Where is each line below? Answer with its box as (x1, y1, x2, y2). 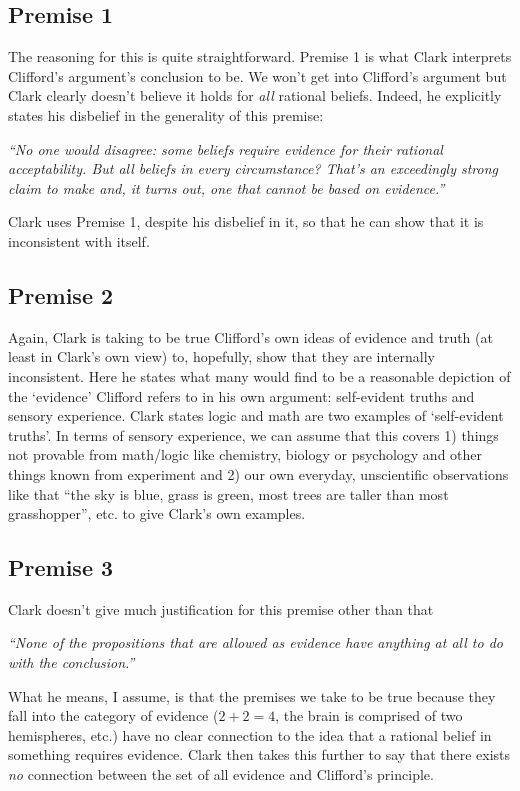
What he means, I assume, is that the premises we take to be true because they (8, 685, 496, 706)
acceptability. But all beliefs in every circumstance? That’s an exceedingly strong (8, 158, 499, 179)
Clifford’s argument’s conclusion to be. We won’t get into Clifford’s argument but (8, 65, 507, 86)
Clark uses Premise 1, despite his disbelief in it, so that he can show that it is (8, 211, 484, 232)
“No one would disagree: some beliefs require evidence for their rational (8, 138, 443, 159)
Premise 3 (8, 552, 114, 583)
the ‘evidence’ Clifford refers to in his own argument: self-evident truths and (8, 385, 475, 406)
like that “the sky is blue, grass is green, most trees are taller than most (8, 483, 449, 504)
